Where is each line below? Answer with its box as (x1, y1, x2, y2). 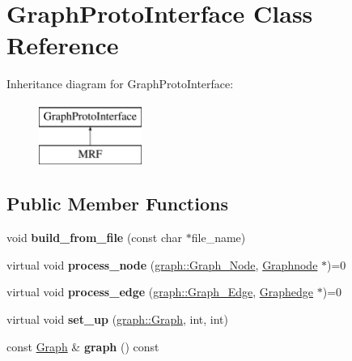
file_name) (191, 229, 246, 246)
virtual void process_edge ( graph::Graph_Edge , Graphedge (6, 283, 314, 300)
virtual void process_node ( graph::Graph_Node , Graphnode (6, 256, 318, 273)
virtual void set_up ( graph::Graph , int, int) (6, 311, 228, 328)
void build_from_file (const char (6, 229, 183, 246)
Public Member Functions (6, 191, 228, 216)
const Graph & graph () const (6, 338, 159, 355)
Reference (6, 28, 119, 62)
